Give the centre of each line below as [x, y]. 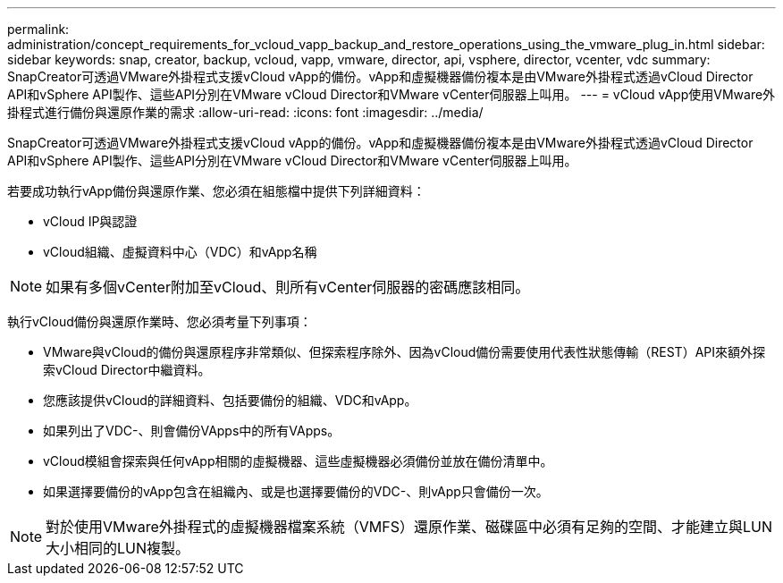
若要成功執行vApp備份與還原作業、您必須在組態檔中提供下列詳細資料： [216, 191]
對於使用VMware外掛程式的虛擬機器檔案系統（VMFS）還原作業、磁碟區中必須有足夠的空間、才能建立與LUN [409, 527]
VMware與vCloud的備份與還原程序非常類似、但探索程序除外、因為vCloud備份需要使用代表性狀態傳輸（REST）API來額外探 [404, 352]
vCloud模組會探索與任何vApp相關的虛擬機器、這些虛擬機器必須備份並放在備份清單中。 [298, 461]
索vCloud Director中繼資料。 [127, 370]
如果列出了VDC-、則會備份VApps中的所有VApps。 [192, 431]
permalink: [38, 29]
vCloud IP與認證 [90, 221]
